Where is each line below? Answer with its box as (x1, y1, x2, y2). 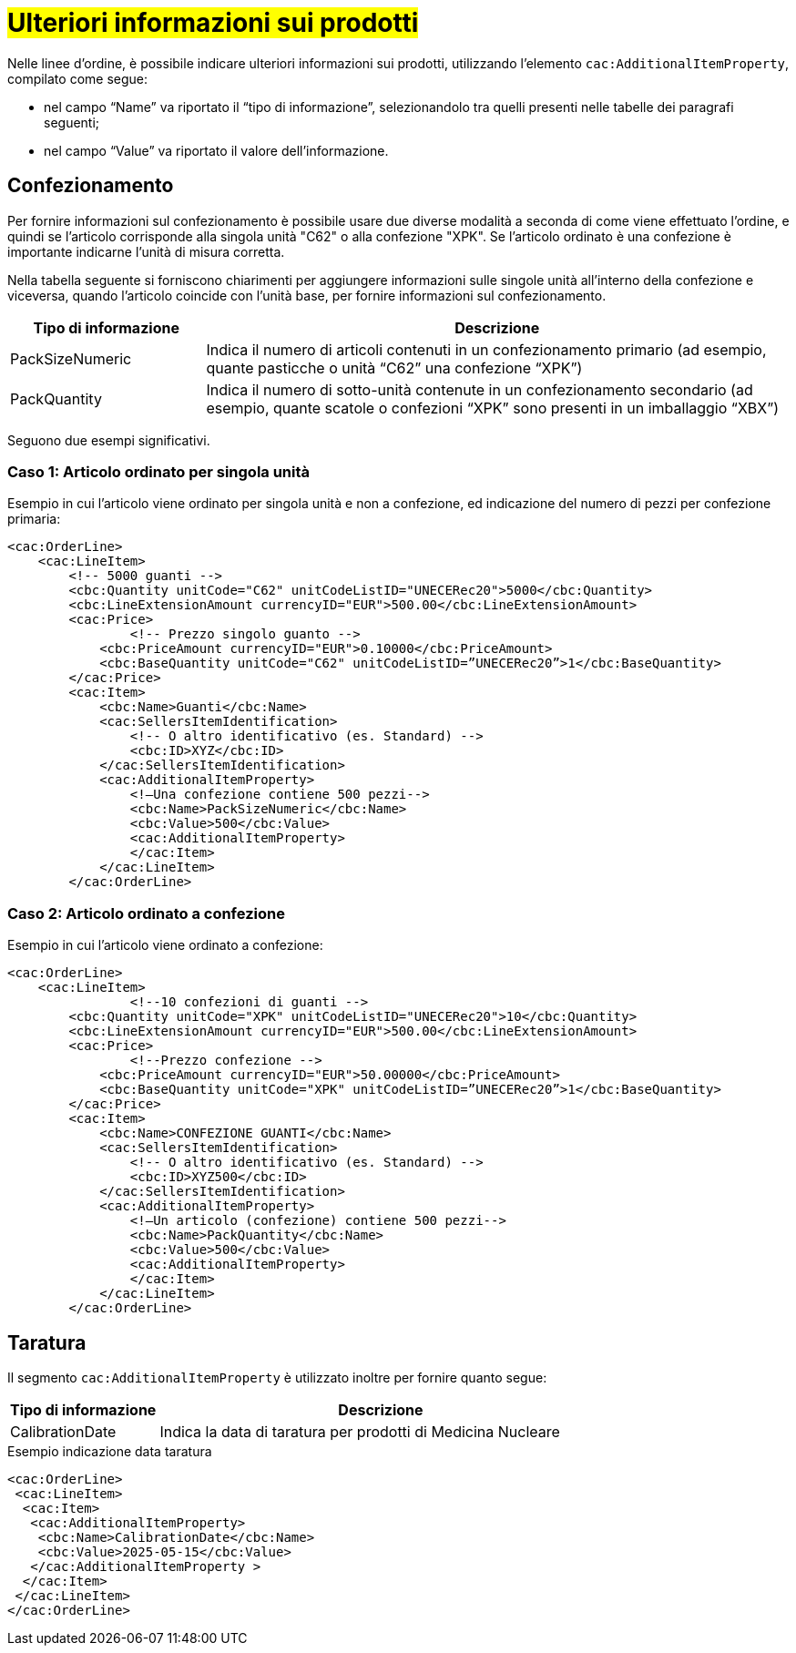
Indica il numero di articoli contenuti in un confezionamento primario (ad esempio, (206, 340, 767, 359)
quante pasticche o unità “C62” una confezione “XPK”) (206, 358, 583, 377)
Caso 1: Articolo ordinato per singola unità (7, 462, 311, 481)
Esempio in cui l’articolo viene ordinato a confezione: (7, 937, 323, 954)
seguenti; (44, 114, 100, 130)
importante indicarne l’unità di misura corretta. (7, 243, 285, 260)
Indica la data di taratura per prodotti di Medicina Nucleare (159, 1422, 560, 1441)
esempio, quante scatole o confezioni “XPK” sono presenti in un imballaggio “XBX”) (206, 398, 780, 417)
